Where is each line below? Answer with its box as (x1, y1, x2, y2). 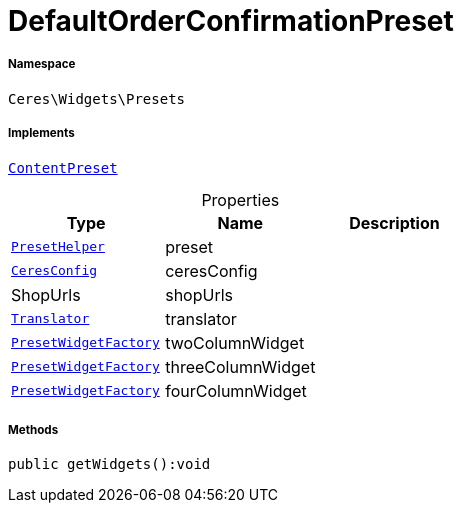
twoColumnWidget (165, 332, 305, 353)
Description (349, 212, 440, 233)
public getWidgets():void (8, 456, 211, 473)
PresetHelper (11, 239, 105, 255)
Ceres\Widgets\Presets (8, 90, 186, 107)
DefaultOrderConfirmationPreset (8, 4, 454, 38)
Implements (8, 126, 75, 141)
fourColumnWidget (165, 380, 307, 401)
